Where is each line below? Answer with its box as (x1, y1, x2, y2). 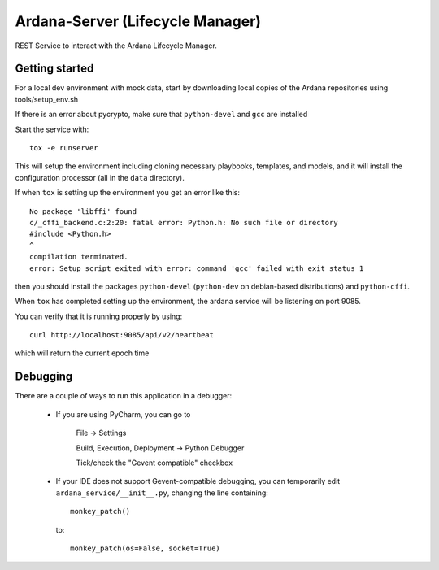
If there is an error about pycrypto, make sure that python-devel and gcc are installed (15, 110, 308, 120)
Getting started (15, 62, 94, 76)
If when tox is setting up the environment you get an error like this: (15, 188, 240, 198)
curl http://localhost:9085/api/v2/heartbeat (29, 330, 215, 340)
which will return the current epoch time (15, 348, 150, 358)
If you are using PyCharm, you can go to (55, 409, 191, 419)
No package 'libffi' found (29, 207, 137, 215)
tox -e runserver (29, 143, 98, 153)
